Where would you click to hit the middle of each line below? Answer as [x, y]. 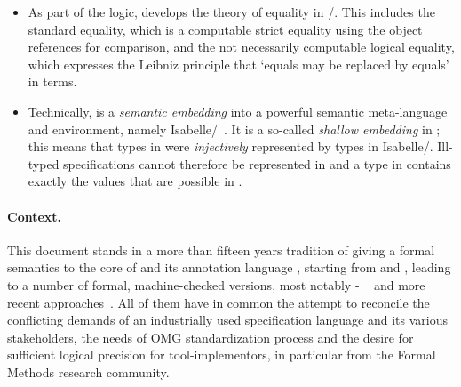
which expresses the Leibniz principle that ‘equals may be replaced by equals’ [238, 64]
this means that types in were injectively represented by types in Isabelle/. [230, 146]
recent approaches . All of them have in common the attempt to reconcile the [219, 302]
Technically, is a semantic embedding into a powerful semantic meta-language [238, 111]
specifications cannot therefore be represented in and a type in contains [257, 163]
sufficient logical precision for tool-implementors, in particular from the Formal [222, 355]
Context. [35, 216]
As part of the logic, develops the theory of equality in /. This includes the [231, 12]
